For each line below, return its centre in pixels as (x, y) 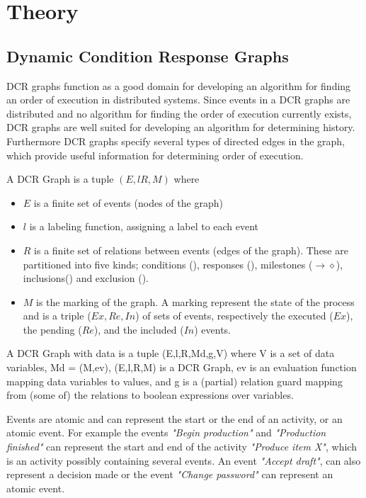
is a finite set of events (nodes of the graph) (128, 202)
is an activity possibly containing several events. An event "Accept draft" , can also (184, 460)
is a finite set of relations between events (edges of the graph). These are (191, 250)
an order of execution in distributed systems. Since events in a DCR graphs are (178, 100)
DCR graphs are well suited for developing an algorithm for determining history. (181, 127)
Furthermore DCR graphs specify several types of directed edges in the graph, (176, 141)
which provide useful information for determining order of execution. (155, 155)
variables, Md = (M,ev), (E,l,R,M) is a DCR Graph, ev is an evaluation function (182, 367)
